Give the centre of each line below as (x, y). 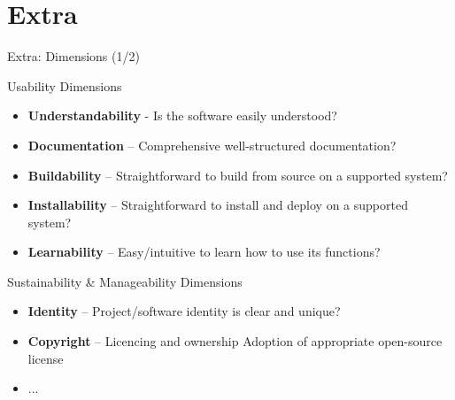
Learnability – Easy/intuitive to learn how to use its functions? (204, 252)
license (46, 358)
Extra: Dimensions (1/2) (73, 56)
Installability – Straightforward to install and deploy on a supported (218, 205)
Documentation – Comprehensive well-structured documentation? (212, 145)
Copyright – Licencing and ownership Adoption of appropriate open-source (235, 341)
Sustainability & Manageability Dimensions (125, 281)
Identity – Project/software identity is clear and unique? (184, 311)
